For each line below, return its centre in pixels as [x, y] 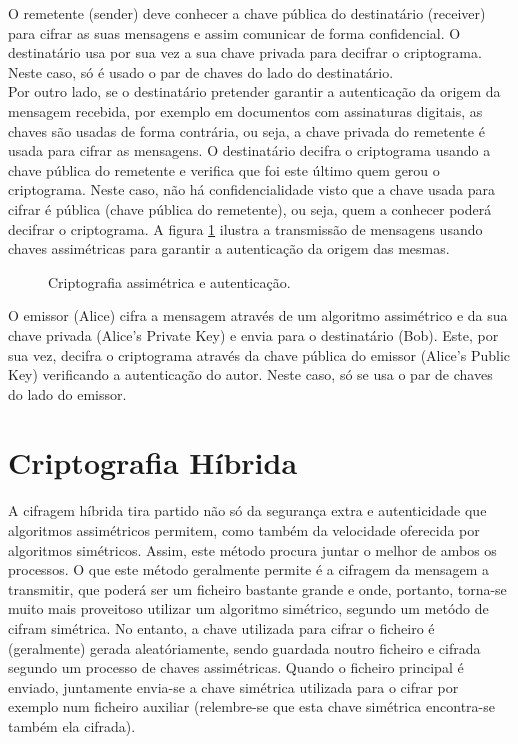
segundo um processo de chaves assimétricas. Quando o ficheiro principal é [236, 667]
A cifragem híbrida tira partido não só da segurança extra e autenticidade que [247, 510]
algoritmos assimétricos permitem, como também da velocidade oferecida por [244, 530]
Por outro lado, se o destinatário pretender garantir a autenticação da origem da [254, 91]
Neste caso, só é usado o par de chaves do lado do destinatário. [201, 71]
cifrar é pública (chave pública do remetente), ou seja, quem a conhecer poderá [250, 208]
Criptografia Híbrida [153, 462]
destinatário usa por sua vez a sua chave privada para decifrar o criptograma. [245, 52]
